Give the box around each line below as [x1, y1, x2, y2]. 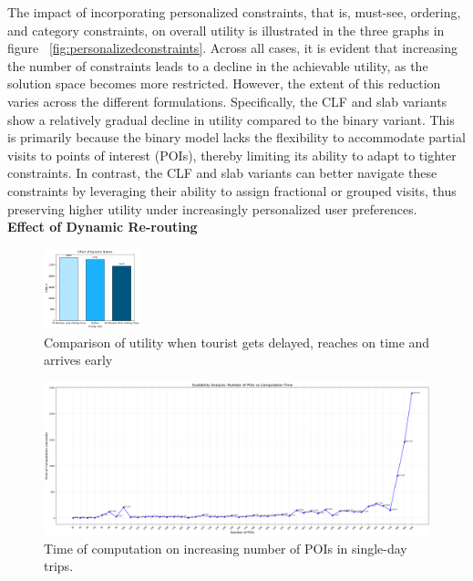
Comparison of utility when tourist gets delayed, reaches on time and [44, 332, 430, 351]
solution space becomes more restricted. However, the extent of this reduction [7, 74, 441, 93]
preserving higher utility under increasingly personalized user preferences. [7, 199, 417, 218]
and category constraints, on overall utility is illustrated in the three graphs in [7, 20, 445, 39]
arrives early [44, 350, 113, 369]
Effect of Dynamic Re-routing [7, 217, 198, 236]
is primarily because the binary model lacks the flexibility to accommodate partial [7, 128, 466, 147]
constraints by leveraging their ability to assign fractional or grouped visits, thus [7, 181, 457, 200]
